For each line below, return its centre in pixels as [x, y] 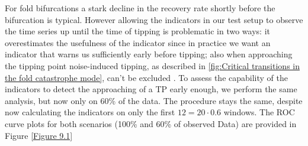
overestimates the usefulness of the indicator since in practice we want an [138, 42]
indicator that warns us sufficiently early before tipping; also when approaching [149, 54]
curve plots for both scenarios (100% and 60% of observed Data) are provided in [151, 123]
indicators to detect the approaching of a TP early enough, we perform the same [151, 89]
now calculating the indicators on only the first [90, 112]
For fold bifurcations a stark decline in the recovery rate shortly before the [140, 8]
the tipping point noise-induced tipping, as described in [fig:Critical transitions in [152, 65]
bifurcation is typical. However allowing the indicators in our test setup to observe [154, 19]
